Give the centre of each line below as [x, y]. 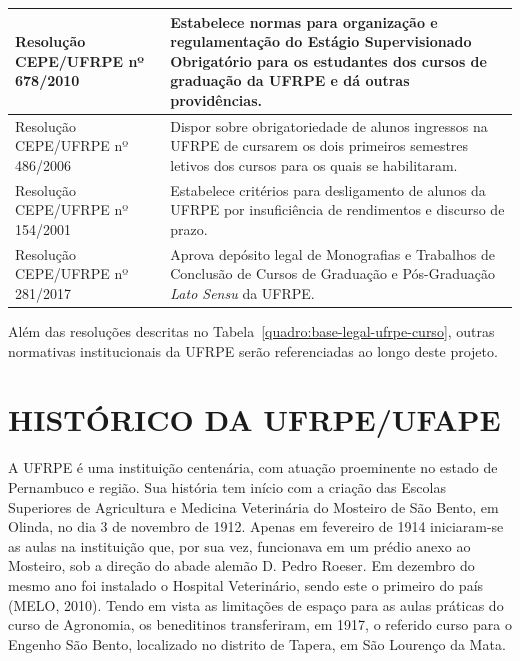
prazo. [189, 228]
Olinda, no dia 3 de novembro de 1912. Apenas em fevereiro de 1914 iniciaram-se [256, 526]
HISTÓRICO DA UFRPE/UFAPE [254, 419]
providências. [216, 99]
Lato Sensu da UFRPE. [242, 292]
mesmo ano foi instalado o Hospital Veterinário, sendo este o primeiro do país [246, 584]
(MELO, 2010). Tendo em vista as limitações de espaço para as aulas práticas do [256, 604]
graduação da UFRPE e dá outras [290, 80]
